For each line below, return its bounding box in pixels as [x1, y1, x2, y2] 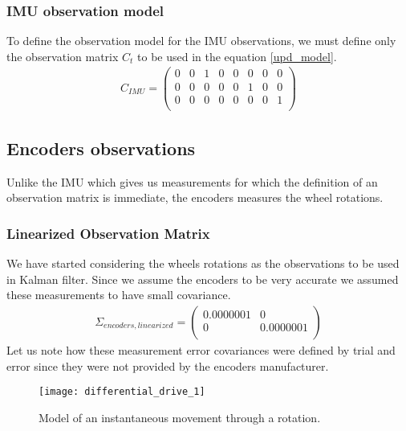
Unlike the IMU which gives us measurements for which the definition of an [6, 173, 378, 190]
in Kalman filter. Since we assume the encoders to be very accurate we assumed [6, 270, 399, 287]
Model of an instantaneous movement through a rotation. [39, 408, 321, 425]
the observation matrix [6, 47, 119, 64]
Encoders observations [6, 136, 196, 161]
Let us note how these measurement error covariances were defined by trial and [6, 342, 396, 359]
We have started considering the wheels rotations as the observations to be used [6, 255, 400, 272]
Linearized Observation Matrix [6, 223, 210, 243]
